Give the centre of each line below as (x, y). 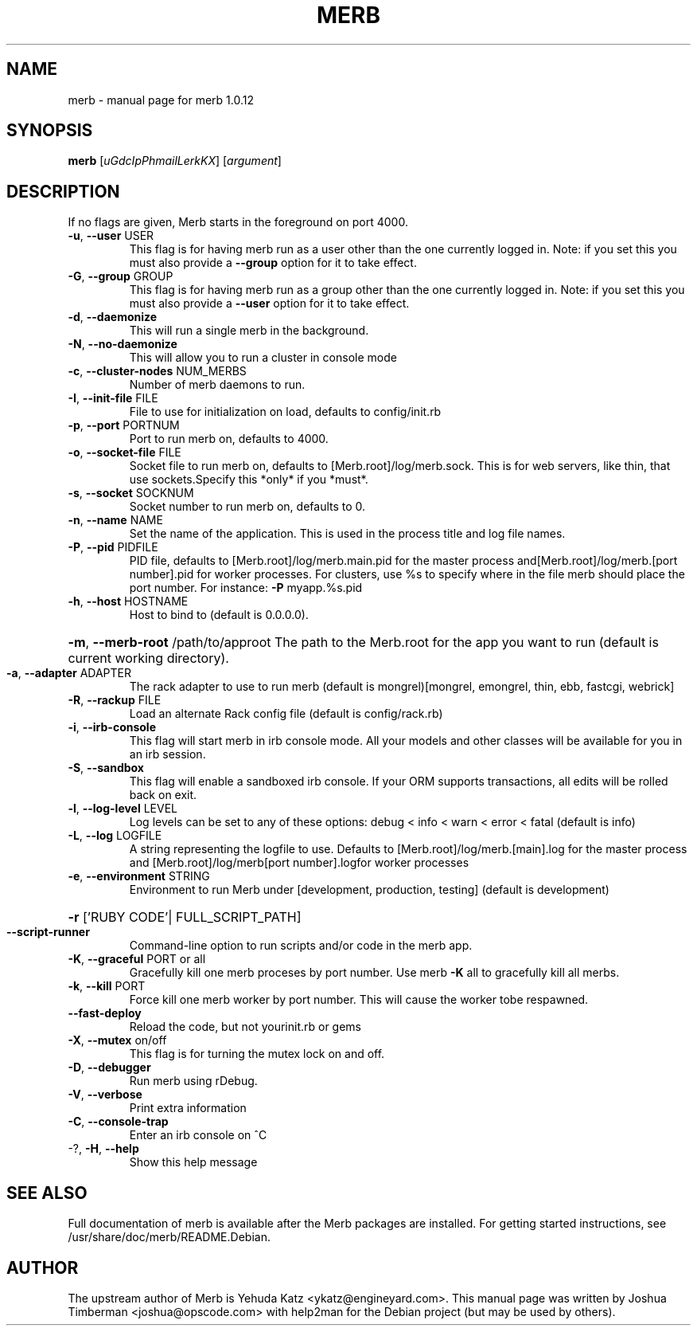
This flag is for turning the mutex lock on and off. (257, 1054)
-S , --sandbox (106, 768)
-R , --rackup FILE (115, 700)
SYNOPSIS (50, 131)
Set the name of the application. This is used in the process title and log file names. (347, 534)
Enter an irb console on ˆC (198, 1135)
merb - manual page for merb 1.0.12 (161, 100)
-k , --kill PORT (107, 986)
